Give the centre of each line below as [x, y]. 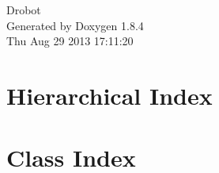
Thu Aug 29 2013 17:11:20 [70, 41]
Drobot [24, 10]
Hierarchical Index [109, 95]
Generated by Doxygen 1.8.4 [75, 25]
